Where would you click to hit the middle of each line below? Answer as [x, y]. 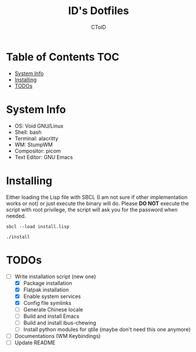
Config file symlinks [47, 303]
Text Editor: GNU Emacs [44, 157]
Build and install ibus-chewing [60, 323]
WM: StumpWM [33, 145]
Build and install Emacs [51, 316]
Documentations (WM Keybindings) [58, 336]
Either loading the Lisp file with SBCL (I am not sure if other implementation [97, 197]
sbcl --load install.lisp [38, 227]
